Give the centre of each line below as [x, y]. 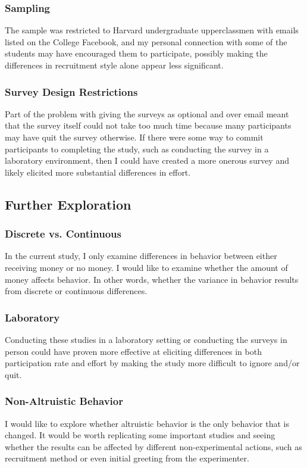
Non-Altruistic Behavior [64, 401]
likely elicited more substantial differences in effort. [98, 172]
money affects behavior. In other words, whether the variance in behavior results [152, 279]
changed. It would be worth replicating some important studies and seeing [140, 435]
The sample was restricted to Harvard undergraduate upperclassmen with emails [152, 30]
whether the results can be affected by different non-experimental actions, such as [153, 446]
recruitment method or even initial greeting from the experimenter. [127, 458]
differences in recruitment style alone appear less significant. [114, 65]
